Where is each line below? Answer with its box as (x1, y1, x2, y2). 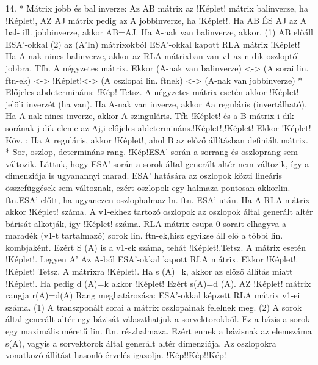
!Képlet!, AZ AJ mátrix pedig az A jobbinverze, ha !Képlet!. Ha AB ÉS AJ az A (5, 13, 307, 26)
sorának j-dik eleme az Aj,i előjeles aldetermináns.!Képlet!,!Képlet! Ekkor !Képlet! (5, 121, 311, 134)
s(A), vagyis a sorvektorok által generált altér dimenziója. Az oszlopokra (5, 336, 276, 349)
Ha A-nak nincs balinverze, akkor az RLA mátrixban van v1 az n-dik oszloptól (5, 49, 300, 62)
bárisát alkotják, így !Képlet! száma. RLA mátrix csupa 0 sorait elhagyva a (5, 217, 287, 229)
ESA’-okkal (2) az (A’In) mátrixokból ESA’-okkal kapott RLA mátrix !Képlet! (5, 37, 300, 50)
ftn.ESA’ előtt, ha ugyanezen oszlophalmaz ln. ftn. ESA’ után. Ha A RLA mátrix (5, 193, 310, 206)
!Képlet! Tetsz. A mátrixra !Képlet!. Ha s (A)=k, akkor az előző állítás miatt (5, 265, 293, 278)
